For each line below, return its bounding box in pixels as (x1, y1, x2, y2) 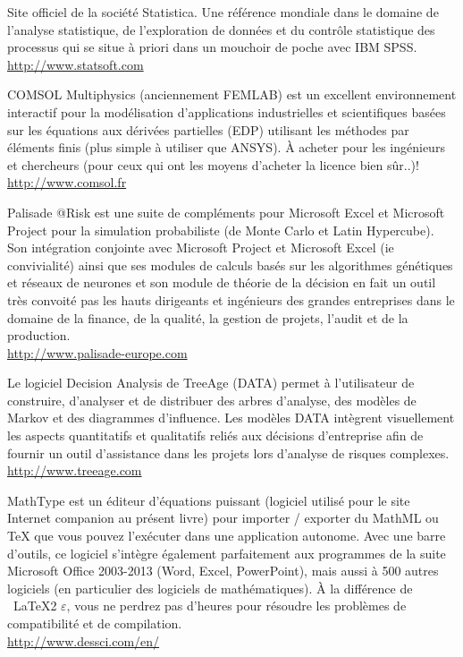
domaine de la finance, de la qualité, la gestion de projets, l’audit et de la (7, 308, 408, 327)
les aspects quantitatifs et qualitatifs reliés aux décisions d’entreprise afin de (7, 426, 424, 445)
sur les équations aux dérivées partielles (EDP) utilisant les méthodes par (7, 120, 409, 139)
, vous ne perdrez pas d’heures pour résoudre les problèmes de (66, 596, 407, 615)
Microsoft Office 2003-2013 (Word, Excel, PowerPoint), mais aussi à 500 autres (7, 561, 439, 580)
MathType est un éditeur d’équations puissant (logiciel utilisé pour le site (7, 491, 410, 509)
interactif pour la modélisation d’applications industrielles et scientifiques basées (7, 102, 446, 121)
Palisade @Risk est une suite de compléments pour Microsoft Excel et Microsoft (7, 202, 445, 221)
